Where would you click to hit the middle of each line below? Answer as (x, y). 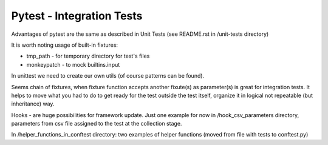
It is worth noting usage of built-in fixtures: (65, 45)
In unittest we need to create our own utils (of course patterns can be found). (108, 76)
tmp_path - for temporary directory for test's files (88, 56)
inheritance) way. (33, 104)
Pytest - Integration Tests (77, 16)
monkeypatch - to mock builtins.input (73, 64)
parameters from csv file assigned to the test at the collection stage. (97, 124)
